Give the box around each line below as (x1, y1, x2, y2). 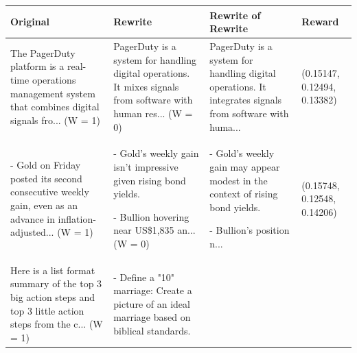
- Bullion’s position (209, 223, 290, 237)
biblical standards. (113, 323, 191, 337)
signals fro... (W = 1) (10, 112, 100, 127)
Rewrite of (209, 8, 261, 22)
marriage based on (113, 310, 191, 324)
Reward (301, 14, 339, 29)
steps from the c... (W (10, 317, 103, 331)
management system (10, 86, 95, 100)
